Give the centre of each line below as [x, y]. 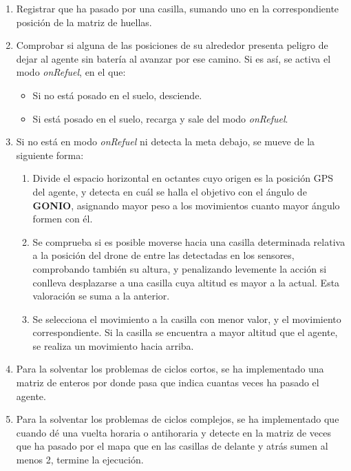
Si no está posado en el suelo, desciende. [117, 95]
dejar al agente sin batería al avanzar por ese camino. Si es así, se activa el [173, 58]
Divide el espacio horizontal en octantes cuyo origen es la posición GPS [183, 178]
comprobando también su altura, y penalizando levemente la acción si [180, 268]
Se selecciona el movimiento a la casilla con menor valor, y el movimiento [187, 318]
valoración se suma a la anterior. [101, 296]
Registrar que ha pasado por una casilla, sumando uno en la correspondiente [178, 8]
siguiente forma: [50, 155]
